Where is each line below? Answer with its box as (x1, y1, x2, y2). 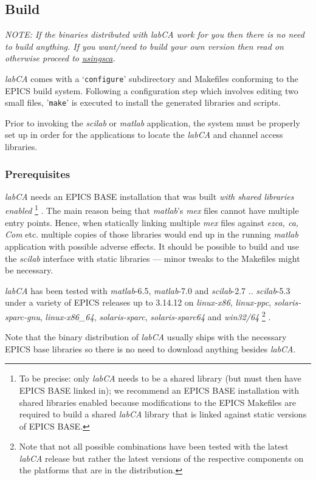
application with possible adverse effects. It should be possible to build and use (5, 239, 300, 252)
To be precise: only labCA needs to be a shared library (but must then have (19, 372, 301, 385)
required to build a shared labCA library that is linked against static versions (19, 408, 307, 420)
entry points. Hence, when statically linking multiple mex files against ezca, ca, (5, 216, 299, 228)
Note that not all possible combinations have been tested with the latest (19, 440, 289, 453)
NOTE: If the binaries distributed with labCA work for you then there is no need (5, 28, 304, 41)
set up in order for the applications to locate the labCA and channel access (5, 128, 283, 141)
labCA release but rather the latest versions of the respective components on (19, 451, 304, 464)
